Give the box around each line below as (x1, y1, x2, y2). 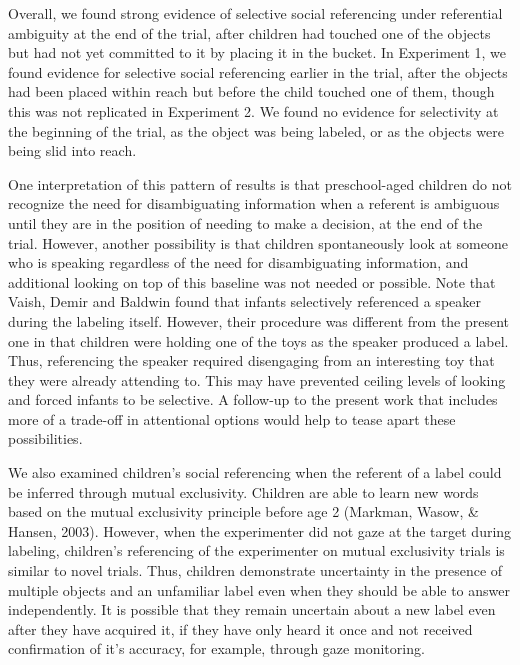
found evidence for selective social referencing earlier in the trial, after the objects (8, 61, 508, 82)
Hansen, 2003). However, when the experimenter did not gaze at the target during (8, 520, 512, 541)
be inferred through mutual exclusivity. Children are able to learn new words (8, 481, 479, 502)
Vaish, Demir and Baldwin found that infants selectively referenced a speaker (8, 291, 481, 312)
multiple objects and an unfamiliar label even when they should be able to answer (8, 579, 510, 600)
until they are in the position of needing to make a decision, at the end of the (8, 212, 483, 233)
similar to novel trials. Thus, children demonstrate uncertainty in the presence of (8, 560, 503, 581)
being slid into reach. (8, 140, 137, 161)
